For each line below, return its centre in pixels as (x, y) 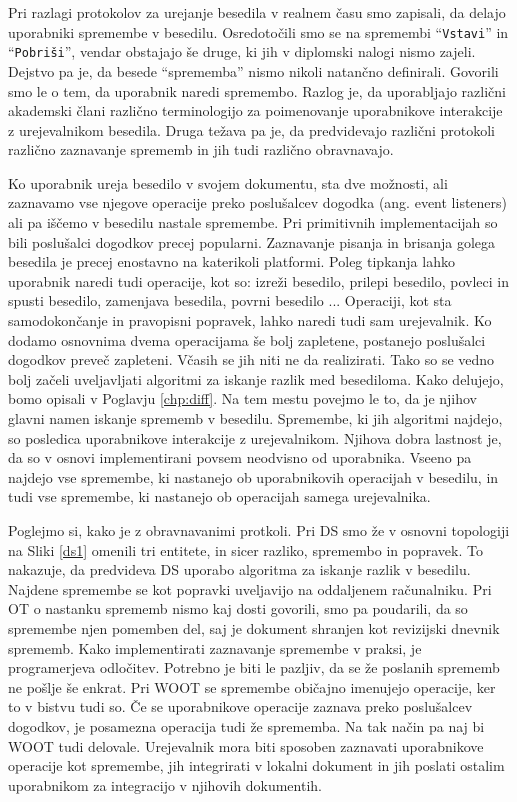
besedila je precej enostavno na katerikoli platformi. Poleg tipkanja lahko (231, 261)
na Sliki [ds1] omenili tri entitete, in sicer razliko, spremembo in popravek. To (245, 549)
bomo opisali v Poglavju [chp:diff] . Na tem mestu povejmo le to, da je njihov (242, 398)
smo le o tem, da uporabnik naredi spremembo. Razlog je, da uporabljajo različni (257, 90)
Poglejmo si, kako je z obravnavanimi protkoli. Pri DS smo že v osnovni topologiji (259, 529)
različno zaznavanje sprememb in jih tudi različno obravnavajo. (201, 149)
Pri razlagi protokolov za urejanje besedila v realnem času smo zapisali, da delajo (257, 12)
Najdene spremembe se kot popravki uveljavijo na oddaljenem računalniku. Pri (250, 588)
